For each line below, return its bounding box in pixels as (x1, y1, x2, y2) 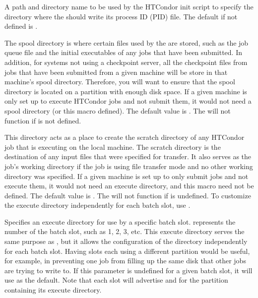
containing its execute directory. (4, 285, 102, 295)
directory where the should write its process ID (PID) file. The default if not (4, 11, 238, 21)
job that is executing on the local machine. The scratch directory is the (4, 141, 221, 152)
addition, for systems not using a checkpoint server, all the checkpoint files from (4, 57, 248, 67)
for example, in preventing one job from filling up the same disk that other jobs (4, 255, 246, 266)
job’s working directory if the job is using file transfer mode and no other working (4, 161, 253, 171)
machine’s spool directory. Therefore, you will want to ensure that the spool (4, 76, 235, 87)
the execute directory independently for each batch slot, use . (4, 200, 191, 210)
